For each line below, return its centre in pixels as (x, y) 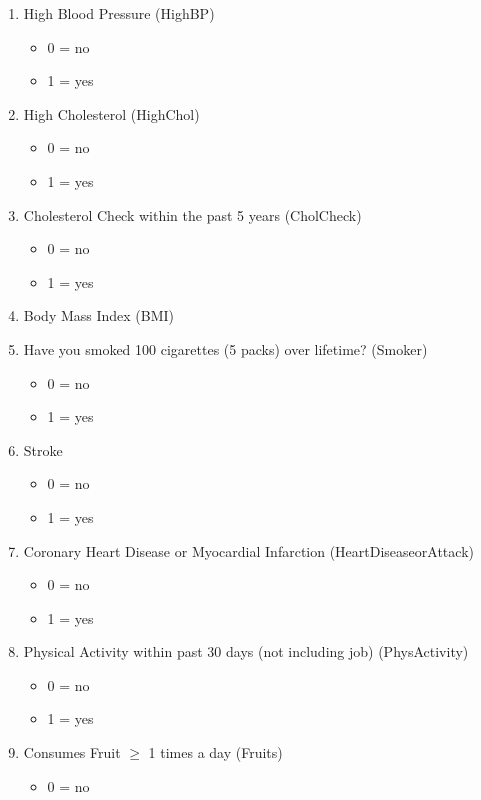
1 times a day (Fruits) (215, 752)
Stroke (43, 449)
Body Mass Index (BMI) (99, 315)
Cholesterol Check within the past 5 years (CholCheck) (192, 214)
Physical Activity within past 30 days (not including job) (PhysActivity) (246, 651)
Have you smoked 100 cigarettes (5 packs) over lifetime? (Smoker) (225, 348)
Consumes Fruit (72, 752)
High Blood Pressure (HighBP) (119, 13)
